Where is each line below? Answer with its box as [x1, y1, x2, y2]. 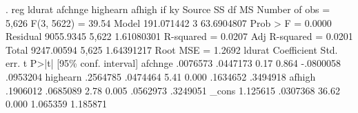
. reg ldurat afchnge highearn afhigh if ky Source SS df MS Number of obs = [6, 2, 330, 16]
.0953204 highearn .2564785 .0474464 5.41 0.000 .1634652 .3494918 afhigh [6, 69, 316, 83]
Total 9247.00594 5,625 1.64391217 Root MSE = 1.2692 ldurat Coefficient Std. [6, 42, 338, 56]
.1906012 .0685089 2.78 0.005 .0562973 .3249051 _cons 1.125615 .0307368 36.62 [6, 83, 340, 97]
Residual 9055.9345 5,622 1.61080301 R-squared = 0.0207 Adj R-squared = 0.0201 [6, 29, 353, 43]
